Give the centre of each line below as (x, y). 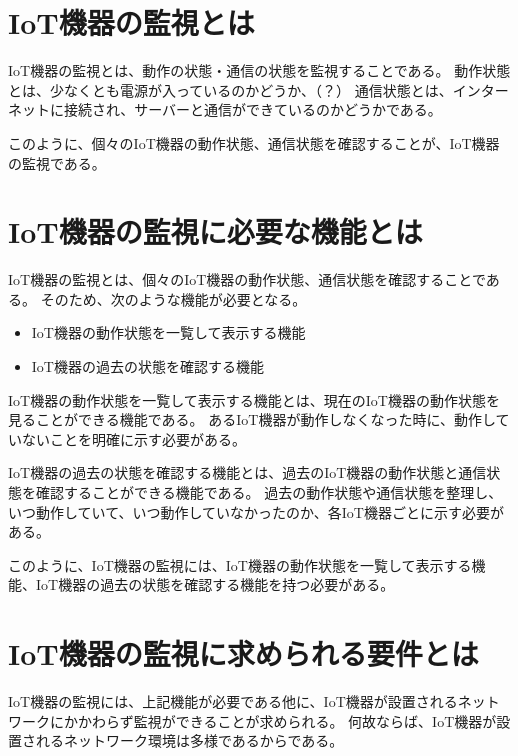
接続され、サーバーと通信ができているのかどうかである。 (252, 109)
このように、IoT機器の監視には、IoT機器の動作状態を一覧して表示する (240, 564)
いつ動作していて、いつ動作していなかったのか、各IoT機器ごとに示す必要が (256, 511)
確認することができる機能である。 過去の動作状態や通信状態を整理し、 (269, 491)
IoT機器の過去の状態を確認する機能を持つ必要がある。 (215, 584)
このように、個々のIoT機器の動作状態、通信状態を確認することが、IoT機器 (254, 142)
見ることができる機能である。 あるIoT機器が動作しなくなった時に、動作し (252, 419)
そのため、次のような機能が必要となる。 (173, 298)
